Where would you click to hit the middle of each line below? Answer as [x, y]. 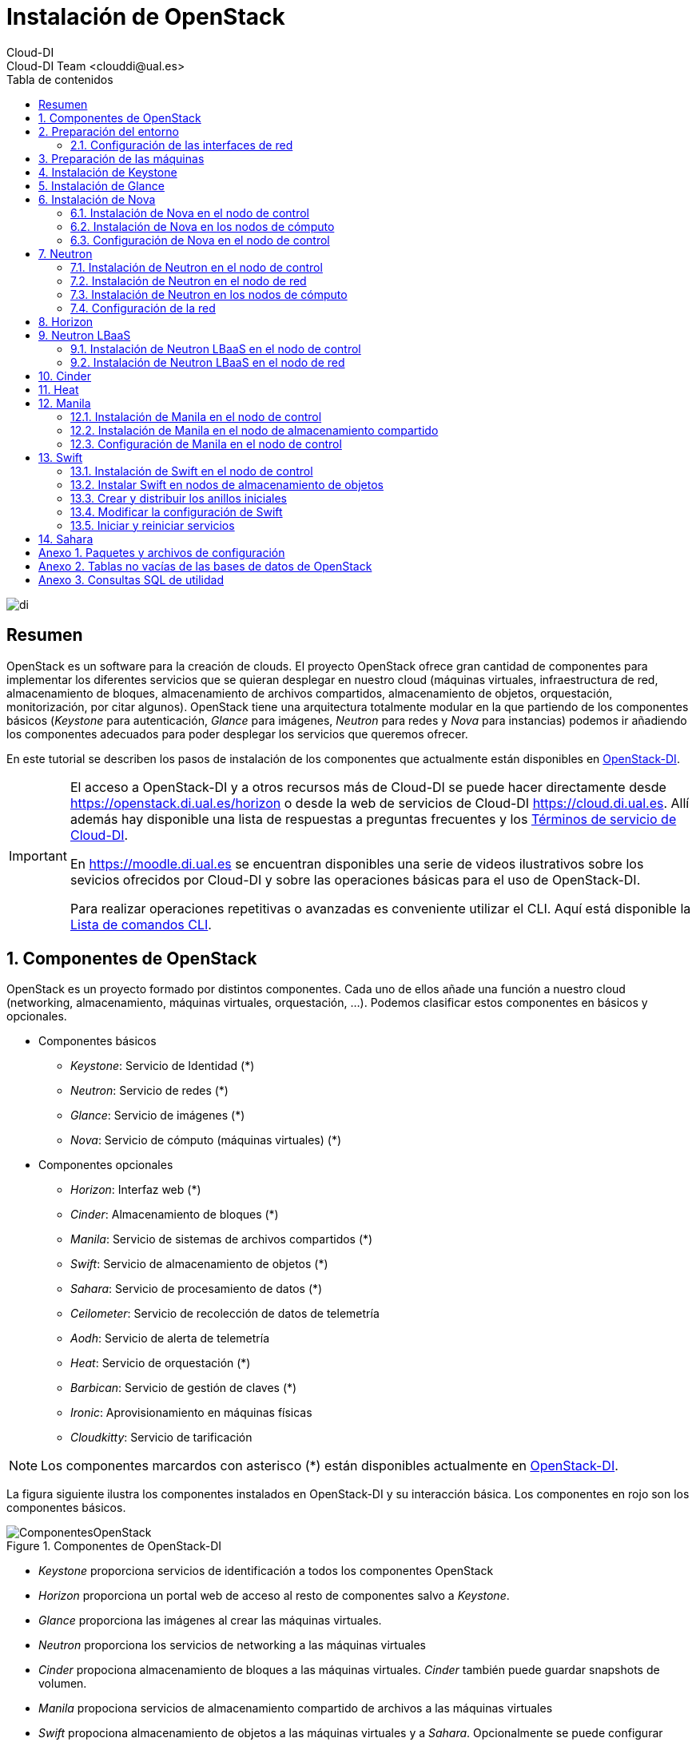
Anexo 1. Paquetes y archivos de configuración [162, 552]
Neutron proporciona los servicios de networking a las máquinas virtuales [233, 1645]
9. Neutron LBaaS [85, 335]
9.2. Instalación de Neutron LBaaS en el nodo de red [208, 362]
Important [38, 855]
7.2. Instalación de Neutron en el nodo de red [189, 280]
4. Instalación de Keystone [108, 172]
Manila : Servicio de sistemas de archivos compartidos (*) [222, 1239]
